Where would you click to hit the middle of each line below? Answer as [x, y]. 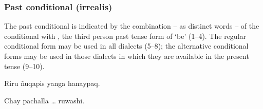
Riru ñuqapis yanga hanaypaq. [52, 83]
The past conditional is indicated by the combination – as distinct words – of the [132, 26]
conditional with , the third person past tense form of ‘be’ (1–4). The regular [125, 36]
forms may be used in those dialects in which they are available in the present [127, 56]
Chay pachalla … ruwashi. [44, 100]
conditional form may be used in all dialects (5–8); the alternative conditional [126, 46]
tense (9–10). [24, 66]
